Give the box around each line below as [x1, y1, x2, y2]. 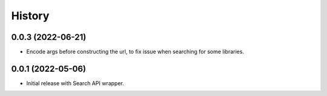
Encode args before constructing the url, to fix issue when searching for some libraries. [26, 48, 245, 56]
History [11, 9, 50, 22]
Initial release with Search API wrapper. [26, 79, 124, 87]
